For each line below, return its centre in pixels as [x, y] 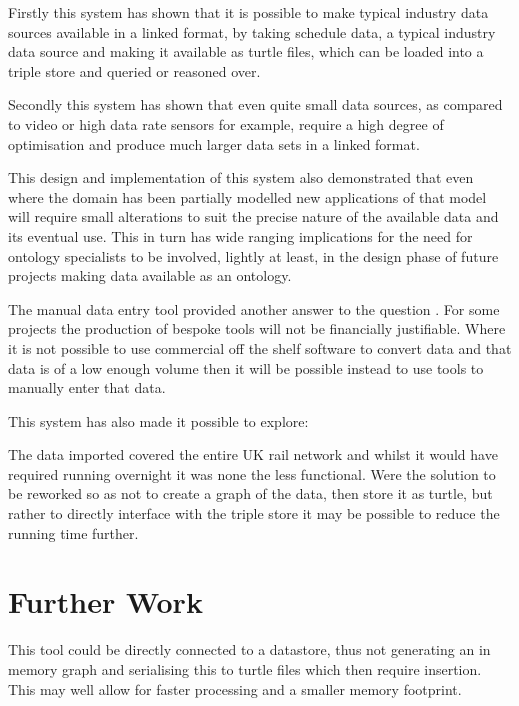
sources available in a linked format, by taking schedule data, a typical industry [252, 31]
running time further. [73, 532]
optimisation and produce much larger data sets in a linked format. [214, 143]
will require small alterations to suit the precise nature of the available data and [253, 216]
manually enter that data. [87, 387]
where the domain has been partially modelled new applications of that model [247, 196]
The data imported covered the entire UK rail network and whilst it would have [253, 454]
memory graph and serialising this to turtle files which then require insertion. [245, 668]
